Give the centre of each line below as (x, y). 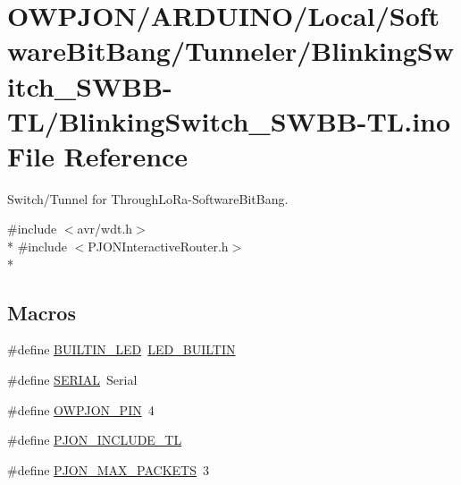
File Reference (98, 155)
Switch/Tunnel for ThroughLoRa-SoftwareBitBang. (148, 198)
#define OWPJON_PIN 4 (81, 409)
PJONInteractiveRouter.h (158, 247)
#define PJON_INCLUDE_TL (95, 440)
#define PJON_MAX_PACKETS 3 (108, 469)
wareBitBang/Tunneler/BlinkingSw (230, 51)
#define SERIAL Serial (72, 380)
